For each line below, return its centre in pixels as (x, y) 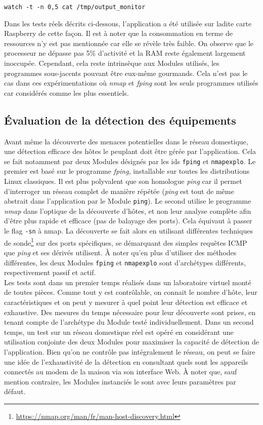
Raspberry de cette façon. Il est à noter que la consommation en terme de (119, 33)
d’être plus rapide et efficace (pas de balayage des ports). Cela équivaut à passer (128, 221)
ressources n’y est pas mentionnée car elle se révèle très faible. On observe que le (129, 43)
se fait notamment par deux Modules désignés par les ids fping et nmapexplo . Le (130, 161)
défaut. (15, 391)
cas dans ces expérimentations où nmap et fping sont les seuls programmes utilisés (131, 83)
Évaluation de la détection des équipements (120, 120)
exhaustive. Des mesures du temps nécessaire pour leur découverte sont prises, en (130, 312)
